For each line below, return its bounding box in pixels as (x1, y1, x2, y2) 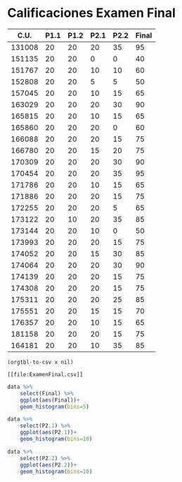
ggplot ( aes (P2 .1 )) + (20, 429, 77, 436)
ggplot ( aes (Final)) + (20, 397, 80, 404)
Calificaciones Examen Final (7, 5, 176, 21)
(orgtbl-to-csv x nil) (7, 359, 74, 366)
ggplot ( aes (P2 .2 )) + (20, 461, 77, 469)
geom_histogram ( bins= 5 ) (20, 403, 90, 410)
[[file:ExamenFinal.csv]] (7, 370, 83, 378)
